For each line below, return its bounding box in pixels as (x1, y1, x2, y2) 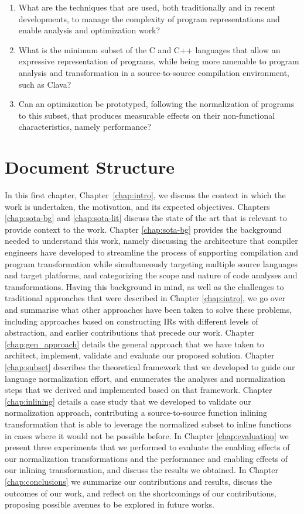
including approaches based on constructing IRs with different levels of (5, 315, 258, 327)
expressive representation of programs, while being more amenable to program (18, 55, 299, 67)
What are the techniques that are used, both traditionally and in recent (18, 1, 276, 13)
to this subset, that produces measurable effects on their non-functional (18, 109, 275, 121)
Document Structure (5, 155, 175, 179)
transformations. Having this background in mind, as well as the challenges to (5, 280, 284, 292)
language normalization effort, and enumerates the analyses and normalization (5, 372, 286, 384)
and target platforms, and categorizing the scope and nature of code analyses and (5, 269, 298, 281)
